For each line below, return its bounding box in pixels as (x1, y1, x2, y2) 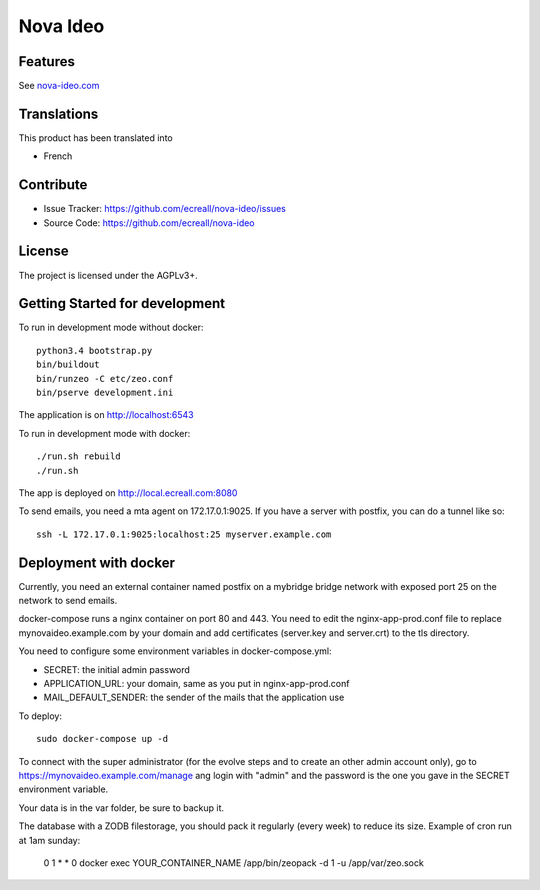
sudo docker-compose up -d (36, 733, 169, 745)
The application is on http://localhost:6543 (18, 409, 194, 421)
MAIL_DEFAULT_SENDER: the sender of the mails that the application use (43, 691, 345, 704)
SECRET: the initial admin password (43, 663, 190, 675)
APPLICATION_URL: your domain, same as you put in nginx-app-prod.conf (43, 678, 350, 690)
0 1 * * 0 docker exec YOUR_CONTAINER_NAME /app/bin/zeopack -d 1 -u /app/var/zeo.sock (43, 856, 424, 869)
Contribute (18, 176, 88, 194)
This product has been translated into (18, 131, 174, 144)
